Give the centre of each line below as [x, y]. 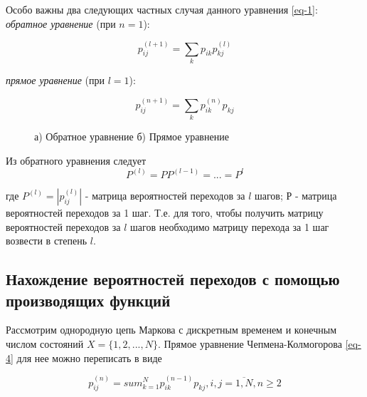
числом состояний [45, 343]
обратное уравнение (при [61, 23]
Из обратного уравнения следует [76, 160]
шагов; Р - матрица [296, 195]
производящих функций [88, 300]
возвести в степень [47, 241]
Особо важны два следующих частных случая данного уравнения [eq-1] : [162, 9]
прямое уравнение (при [55, 79]
